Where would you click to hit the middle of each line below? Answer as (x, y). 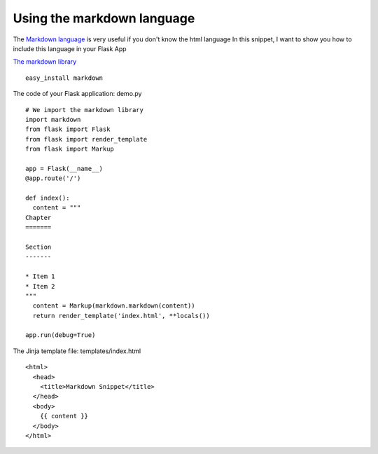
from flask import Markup (70, 149)
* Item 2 (40, 286)
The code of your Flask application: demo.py (77, 94)
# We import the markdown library (84, 110)
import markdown (53, 119)
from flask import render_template (86, 139)
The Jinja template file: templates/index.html (77, 351)
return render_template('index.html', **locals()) (121, 316)
